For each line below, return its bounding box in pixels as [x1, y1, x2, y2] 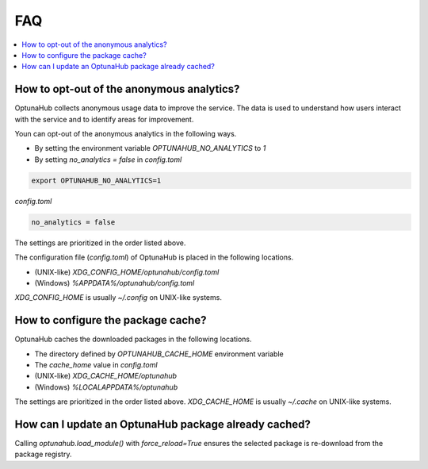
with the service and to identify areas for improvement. [14, 114, 194, 124]
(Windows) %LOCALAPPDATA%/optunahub [34, 382, 178, 392]
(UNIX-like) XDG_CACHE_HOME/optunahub [34, 371, 178, 381]
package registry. [14, 449, 72, 459]
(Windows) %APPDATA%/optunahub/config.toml [34, 278, 195, 287]
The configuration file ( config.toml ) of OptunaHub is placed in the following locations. [14, 252, 294, 262]
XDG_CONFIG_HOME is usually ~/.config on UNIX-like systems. [14, 293, 222, 302]
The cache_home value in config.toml [34, 359, 158, 369]
